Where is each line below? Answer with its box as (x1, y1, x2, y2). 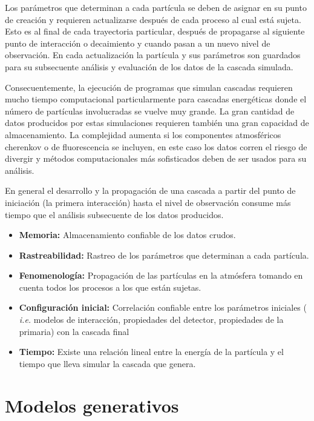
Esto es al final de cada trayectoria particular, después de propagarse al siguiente (5, 25, 305, 38)
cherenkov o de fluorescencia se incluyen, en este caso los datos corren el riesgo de (5, 140, 307, 153)
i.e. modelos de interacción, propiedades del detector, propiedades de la (19, 313, 284, 326)
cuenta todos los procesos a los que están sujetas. (19, 280, 201, 293)
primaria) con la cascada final (19, 325, 129, 337)
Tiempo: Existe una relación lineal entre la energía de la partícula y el (19, 345, 284, 358)
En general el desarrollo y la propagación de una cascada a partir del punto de (5, 184, 296, 197)
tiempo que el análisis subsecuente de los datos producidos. (5, 208, 224, 220)
